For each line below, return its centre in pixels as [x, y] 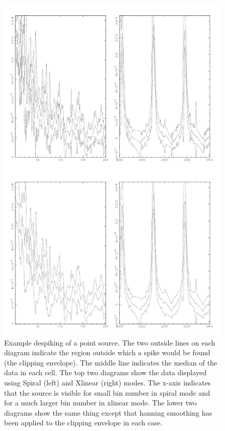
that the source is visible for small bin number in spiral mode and [107, 392]
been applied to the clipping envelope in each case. [83, 423]
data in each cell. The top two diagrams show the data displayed [105, 372]
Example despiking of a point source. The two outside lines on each [110, 342]
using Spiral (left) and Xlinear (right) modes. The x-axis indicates [108, 383]
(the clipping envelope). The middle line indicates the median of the [111, 362]
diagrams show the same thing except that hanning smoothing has [108, 412]
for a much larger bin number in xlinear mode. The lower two [100, 403]
